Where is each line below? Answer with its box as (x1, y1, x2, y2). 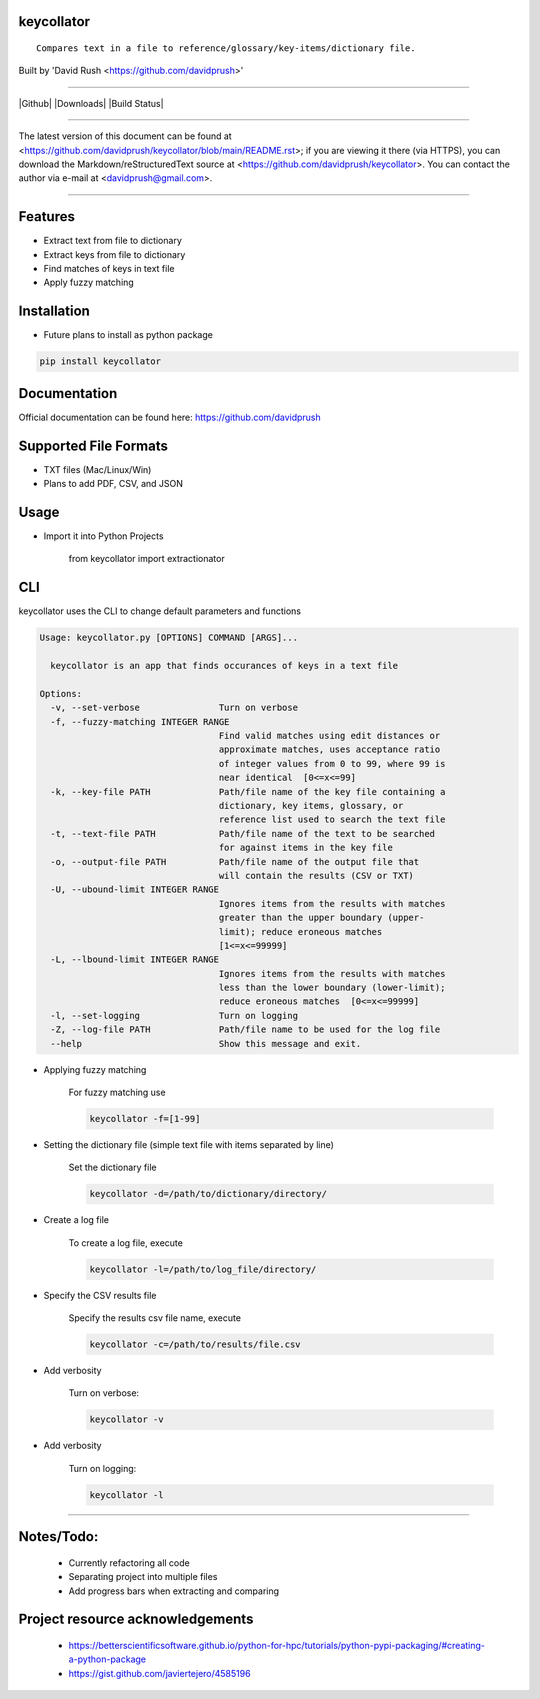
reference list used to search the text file (218, 814, 446, 825)
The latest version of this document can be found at (18, 130, 232, 142)
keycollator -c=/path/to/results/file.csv (89, 1339, 301, 1350)
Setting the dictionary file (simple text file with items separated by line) (43, 1138, 335, 1150)
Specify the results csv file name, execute (68, 1312, 242, 1324)
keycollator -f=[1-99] (89, 1113, 201, 1124)
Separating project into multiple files (68, 1571, 218, 1583)
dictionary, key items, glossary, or (218, 800, 404, 811)
